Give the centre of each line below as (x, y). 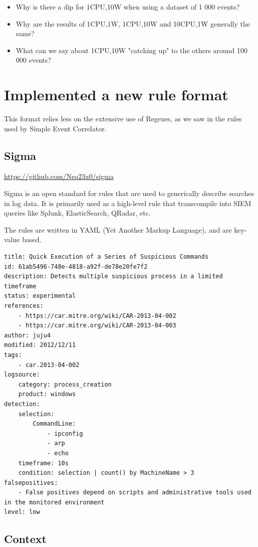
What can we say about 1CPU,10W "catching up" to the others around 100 (132, 50)
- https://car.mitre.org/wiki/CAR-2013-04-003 (97, 326)
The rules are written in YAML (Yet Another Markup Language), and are (118, 229)
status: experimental (40, 296)
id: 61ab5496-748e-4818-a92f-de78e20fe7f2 (76, 266)
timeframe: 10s (43, 463)
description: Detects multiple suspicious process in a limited (113, 277)
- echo (58, 453)
